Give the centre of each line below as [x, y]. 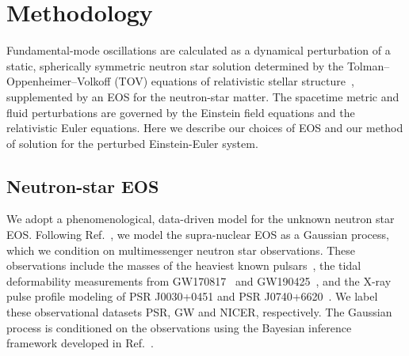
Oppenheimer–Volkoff [59, 81]
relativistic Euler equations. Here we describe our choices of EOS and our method [205, 128]
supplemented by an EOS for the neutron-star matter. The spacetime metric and [203, 96]
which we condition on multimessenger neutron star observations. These [181, 250]
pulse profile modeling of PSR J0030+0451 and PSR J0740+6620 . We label [192, 296]
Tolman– [368, 65]
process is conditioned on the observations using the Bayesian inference [179, 327]
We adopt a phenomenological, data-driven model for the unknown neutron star [201, 219]
